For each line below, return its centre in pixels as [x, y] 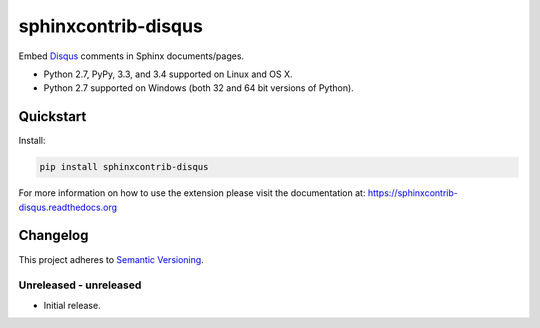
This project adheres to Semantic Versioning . [111, 259]
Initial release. [72, 305]
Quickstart [52, 116]
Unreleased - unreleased [80, 285]
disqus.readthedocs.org [68, 207]
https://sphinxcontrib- [413, 193]
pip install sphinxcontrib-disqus [124, 167]
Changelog [53, 235]
